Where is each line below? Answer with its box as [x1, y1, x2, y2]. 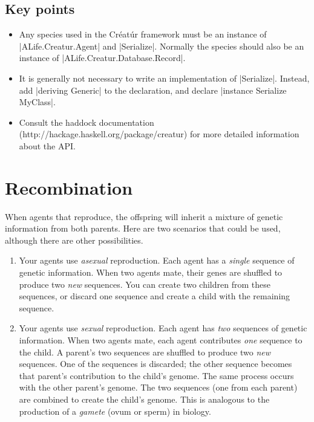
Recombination [5, 175, 133, 200]
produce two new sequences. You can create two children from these [19, 278, 270, 290]
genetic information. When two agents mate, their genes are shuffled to [19, 266, 283, 279]
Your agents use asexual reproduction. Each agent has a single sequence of [19, 254, 295, 267]
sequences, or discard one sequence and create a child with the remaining [19, 290, 290, 302]
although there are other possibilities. [5, 233, 143, 246]
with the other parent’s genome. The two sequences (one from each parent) [19, 381, 298, 394]
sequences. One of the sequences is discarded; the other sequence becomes [19, 357, 292, 370]
